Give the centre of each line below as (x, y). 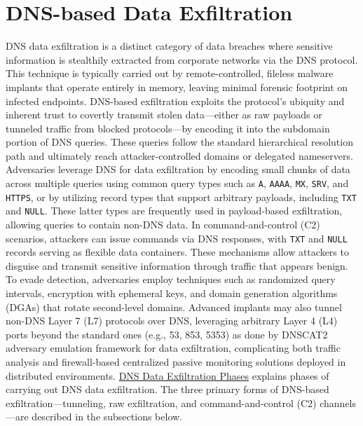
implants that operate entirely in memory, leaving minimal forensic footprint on (177, 87)
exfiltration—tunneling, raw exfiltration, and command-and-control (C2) (161, 403)
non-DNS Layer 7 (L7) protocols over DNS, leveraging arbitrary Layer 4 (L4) (172, 321)
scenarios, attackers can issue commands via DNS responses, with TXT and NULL (177, 238)
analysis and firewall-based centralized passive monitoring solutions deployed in (176, 362)
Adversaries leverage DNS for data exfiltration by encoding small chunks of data (178, 169)
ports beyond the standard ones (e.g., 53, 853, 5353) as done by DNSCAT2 (167, 334)
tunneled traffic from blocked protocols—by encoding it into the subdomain (168, 128)
